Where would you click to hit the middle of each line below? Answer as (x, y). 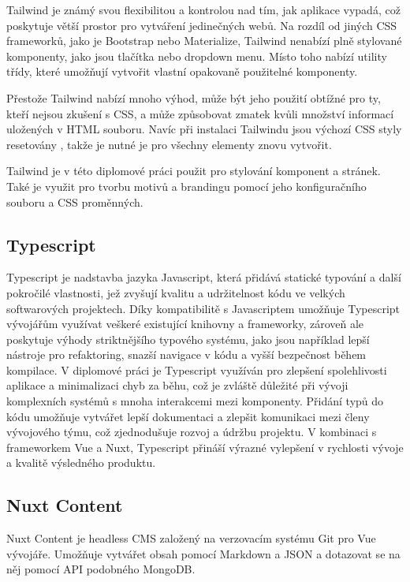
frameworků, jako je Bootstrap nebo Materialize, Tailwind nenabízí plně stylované (204, 41)
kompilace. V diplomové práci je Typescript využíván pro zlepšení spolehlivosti (197, 369)
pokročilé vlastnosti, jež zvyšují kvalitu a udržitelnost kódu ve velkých (176, 292)
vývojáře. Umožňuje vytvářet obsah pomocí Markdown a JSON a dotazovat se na (203, 553)
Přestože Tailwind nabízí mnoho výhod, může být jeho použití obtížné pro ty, (194, 97)
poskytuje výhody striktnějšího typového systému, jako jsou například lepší (188, 339)
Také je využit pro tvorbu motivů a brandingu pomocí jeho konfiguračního (186, 186)
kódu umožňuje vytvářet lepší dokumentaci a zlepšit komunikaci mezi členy (188, 416)
